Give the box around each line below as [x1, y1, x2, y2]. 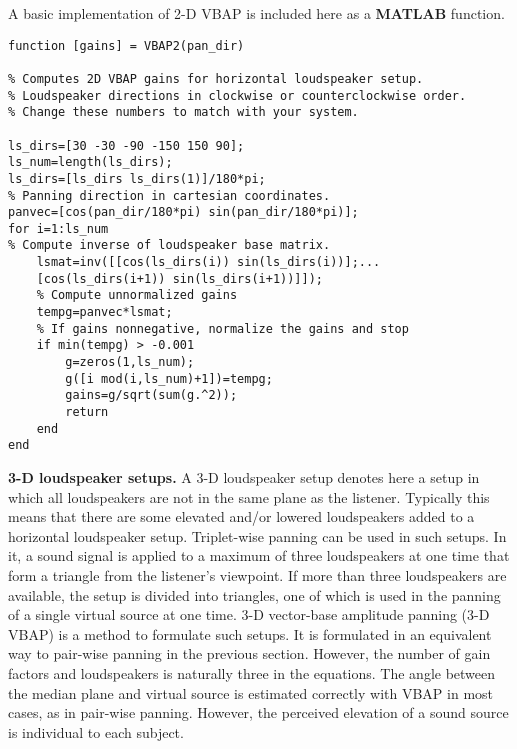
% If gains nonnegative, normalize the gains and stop [36, 321, 409, 336]
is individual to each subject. [8, 721, 184, 742]
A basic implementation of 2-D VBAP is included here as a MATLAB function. [8, 3, 505, 23]
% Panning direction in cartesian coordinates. [8, 188, 331, 203]
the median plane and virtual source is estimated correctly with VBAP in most [8, 682, 494, 703]
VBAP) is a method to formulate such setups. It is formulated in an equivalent [8, 623, 492, 644]
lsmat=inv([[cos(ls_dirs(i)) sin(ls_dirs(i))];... [36, 255, 381, 270]
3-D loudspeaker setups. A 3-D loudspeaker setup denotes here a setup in [8, 467, 480, 487]
